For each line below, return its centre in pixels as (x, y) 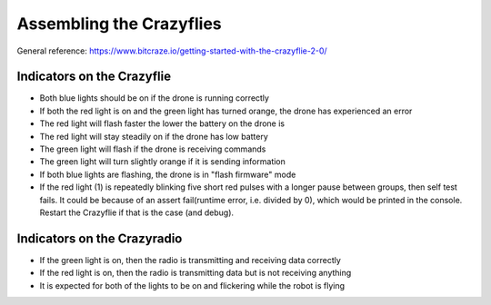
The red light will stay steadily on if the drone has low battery (154, 136)
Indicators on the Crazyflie (94, 77)
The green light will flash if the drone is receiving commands (153, 149)
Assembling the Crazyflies (119, 24)
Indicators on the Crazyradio (100, 238)
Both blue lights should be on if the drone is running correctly (155, 98)
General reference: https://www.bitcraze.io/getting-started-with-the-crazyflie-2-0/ (172, 51)
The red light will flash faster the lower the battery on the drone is (162, 123)
